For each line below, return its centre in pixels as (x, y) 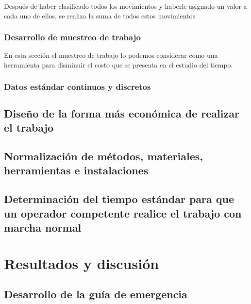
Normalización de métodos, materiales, (103, 156)
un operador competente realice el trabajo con (123, 213)
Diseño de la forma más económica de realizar (122, 113)
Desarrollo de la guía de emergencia (96, 294)
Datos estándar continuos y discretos (77, 86)
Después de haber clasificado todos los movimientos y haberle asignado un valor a (125, 6)
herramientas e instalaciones (76, 170)
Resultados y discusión (82, 263)
